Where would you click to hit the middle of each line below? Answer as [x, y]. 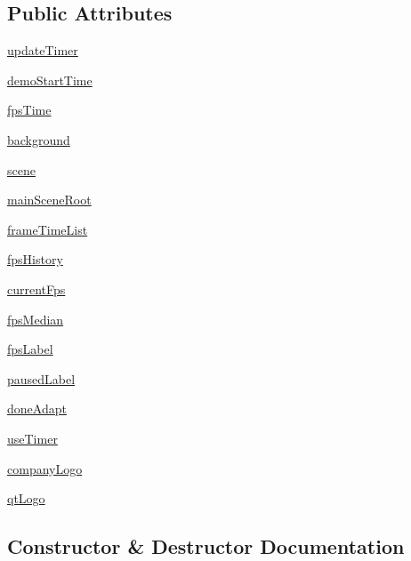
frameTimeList [48, 229]
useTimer [32, 438]
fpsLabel [30, 349]
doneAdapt [37, 409]
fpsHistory [35, 259]
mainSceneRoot [49, 200]
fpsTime [29, 110]
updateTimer [43, 50]
